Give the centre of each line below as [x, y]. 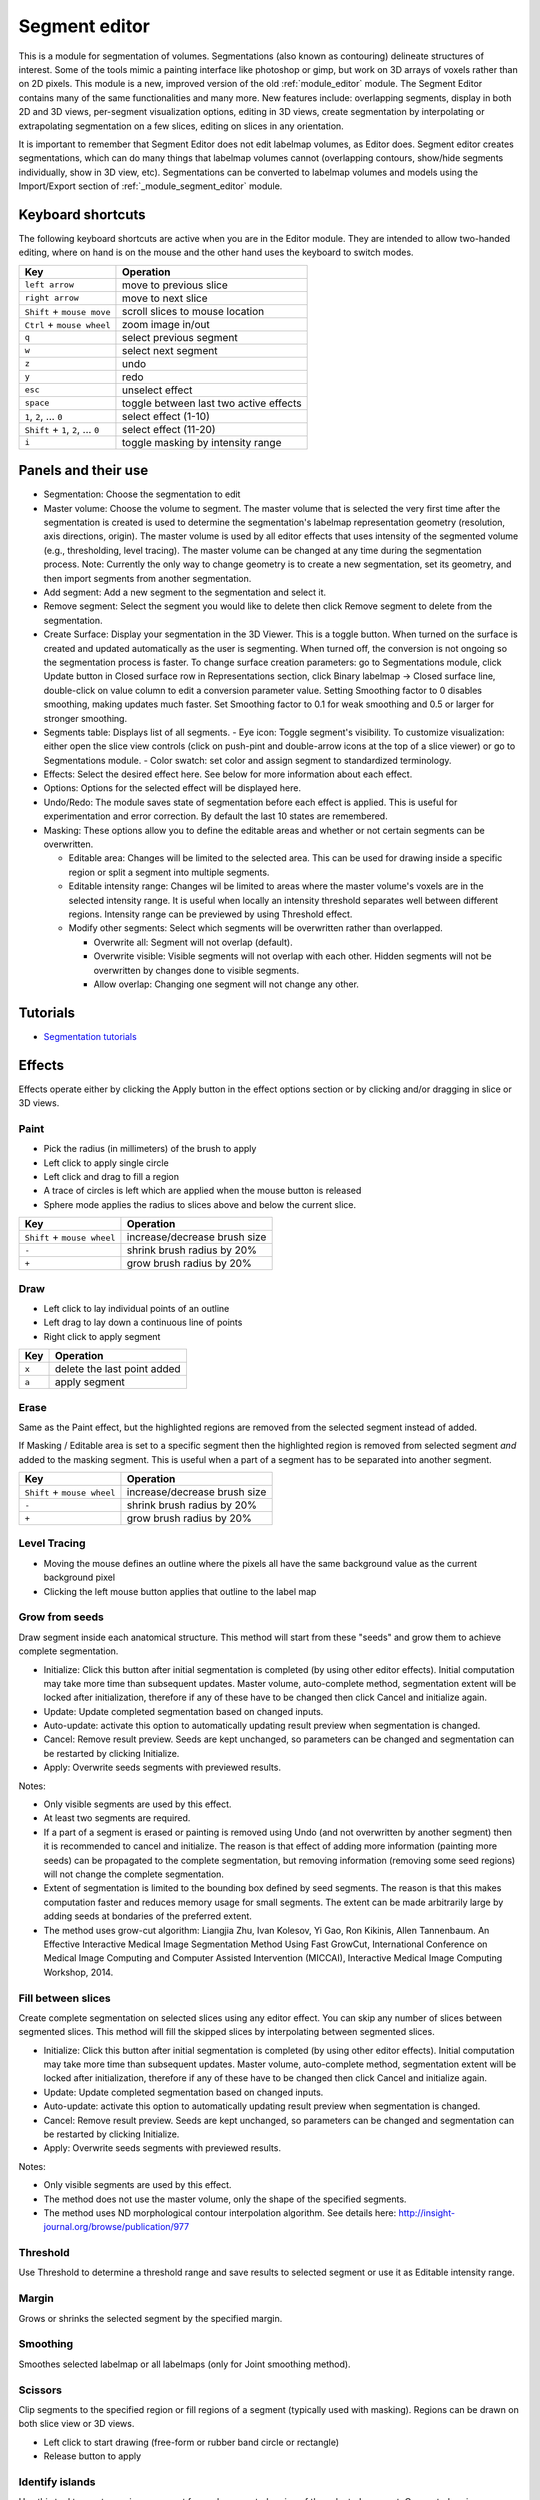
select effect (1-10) [165, 416]
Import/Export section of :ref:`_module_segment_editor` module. [150, 186]
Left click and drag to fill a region [111, 1177]
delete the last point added [117, 1369]
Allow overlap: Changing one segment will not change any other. [226, 984]
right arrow [51, 298]
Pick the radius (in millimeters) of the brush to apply [150, 1149]
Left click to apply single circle [106, 1162]
